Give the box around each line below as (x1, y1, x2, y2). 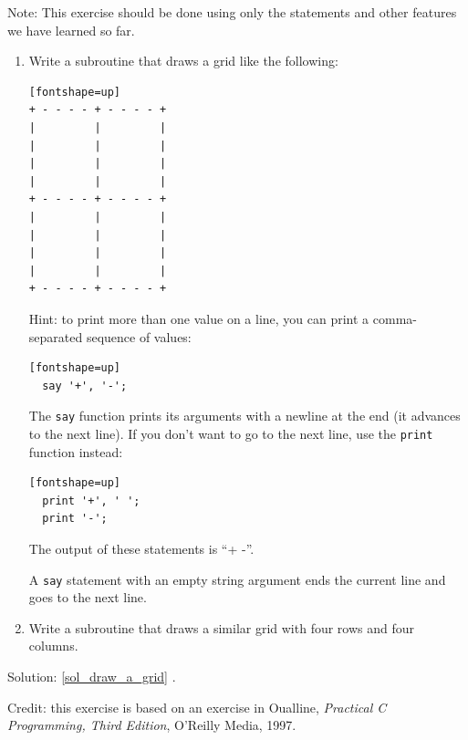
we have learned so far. (7, 20, 135, 39)
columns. (28, 636, 78, 655)
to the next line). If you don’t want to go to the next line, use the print (28, 423, 433, 443)
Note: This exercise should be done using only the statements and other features (7, 3, 457, 21)
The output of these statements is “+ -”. (28, 538, 255, 558)
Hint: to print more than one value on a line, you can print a (28, 308, 369, 328)
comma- (372, 308, 417, 328)
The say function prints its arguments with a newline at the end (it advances (28, 406, 461, 425)
